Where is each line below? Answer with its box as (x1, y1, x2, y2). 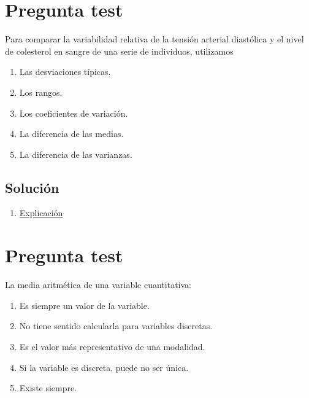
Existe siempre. (19, 381, 77, 394)
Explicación (19, 206, 63, 219)
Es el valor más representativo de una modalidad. (19, 340, 205, 353)
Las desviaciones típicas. (19, 65, 111, 78)
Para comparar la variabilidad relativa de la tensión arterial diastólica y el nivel (5, 33, 304, 45)
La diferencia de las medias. (19, 127, 124, 140)
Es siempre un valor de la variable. (19, 298, 150, 311)
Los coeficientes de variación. (19, 106, 128, 119)
